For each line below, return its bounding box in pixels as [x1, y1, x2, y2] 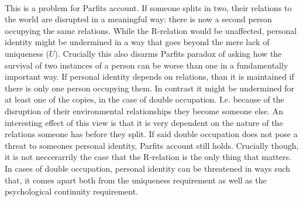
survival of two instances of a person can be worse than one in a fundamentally [5, 59, 288, 71]
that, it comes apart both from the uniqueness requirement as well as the [5, 173, 267, 186]
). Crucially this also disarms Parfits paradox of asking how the [54, 47, 282, 59]
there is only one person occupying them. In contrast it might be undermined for [5, 81, 295, 94]
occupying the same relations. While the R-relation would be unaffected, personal [5, 24, 297, 36]
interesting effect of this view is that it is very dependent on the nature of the [5, 116, 283, 128]
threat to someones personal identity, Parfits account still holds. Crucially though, [5, 139, 299, 151]
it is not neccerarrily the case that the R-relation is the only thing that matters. [5, 151, 291, 163]
